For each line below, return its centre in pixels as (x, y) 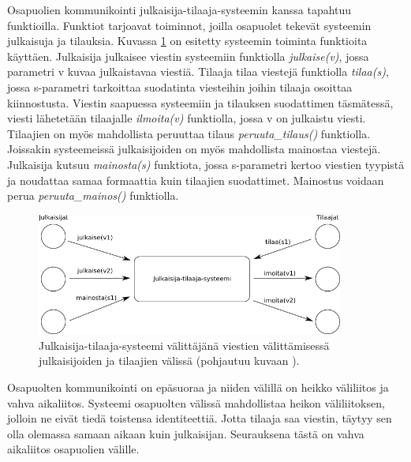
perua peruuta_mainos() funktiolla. (93, 195)
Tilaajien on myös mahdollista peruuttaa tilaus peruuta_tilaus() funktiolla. (189, 133)
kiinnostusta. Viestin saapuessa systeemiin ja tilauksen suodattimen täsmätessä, (200, 102)
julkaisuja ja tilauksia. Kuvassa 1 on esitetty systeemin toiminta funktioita (187, 41)
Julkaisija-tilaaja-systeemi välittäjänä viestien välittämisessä (184, 345)
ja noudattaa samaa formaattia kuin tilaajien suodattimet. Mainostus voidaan (196, 180)
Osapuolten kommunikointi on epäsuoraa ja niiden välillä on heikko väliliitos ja (198, 387)
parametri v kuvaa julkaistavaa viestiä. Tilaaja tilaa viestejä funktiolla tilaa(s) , (198, 71)
